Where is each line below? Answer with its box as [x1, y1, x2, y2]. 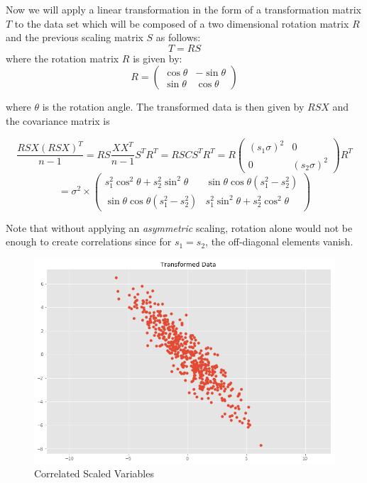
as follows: [155, 30, 201, 45]
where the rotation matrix [6, 50, 119, 65]
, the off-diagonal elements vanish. [205, 234, 354, 249]
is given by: [133, 50, 182, 65]
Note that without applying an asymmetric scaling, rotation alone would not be [6, 220, 353, 235]
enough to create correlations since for [6, 234, 172, 249]
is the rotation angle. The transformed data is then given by [42, 99, 305, 114]
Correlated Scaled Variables [34, 466, 154, 481]
